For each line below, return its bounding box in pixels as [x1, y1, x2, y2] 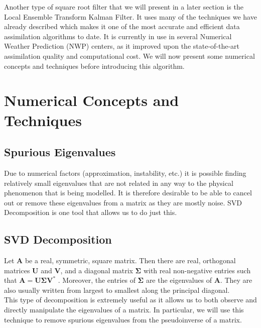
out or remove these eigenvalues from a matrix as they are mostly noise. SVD [4, 197, 242, 207]
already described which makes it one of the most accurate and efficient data [4, 21, 240, 32]
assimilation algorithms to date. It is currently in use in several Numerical [4, 31, 232, 41]
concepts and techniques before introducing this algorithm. [4, 60, 185, 71]
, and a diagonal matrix [60, 265, 133, 275]
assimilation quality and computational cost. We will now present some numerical [4, 50, 255, 61]
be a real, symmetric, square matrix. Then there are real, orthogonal [25, 255, 236, 266]
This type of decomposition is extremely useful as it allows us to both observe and [4, 294, 257, 305]
